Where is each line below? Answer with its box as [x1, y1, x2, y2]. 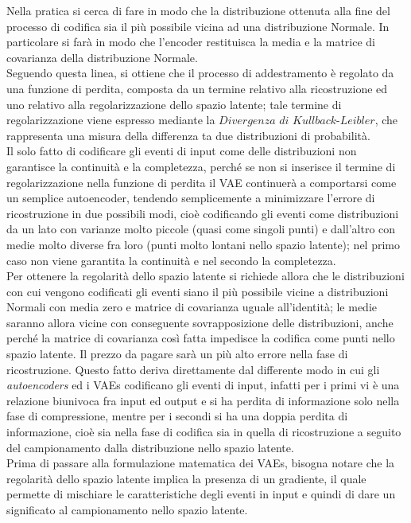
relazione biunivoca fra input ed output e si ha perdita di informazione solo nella [6, 392, 400, 408]
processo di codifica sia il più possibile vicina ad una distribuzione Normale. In [6, 18, 390, 34]
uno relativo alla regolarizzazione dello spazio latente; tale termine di [6, 96, 342, 112]
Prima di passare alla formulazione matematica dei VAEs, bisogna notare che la [6, 455, 395, 471]
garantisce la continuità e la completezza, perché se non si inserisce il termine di [6, 158, 396, 174]
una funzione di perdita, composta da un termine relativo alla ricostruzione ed [6, 80, 388, 96]
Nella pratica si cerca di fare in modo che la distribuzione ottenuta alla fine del [6, 2, 390, 18]
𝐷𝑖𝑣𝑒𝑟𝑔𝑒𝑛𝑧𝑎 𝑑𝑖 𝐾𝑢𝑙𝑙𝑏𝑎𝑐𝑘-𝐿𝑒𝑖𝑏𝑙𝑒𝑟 [219, 115, 375, 127]
